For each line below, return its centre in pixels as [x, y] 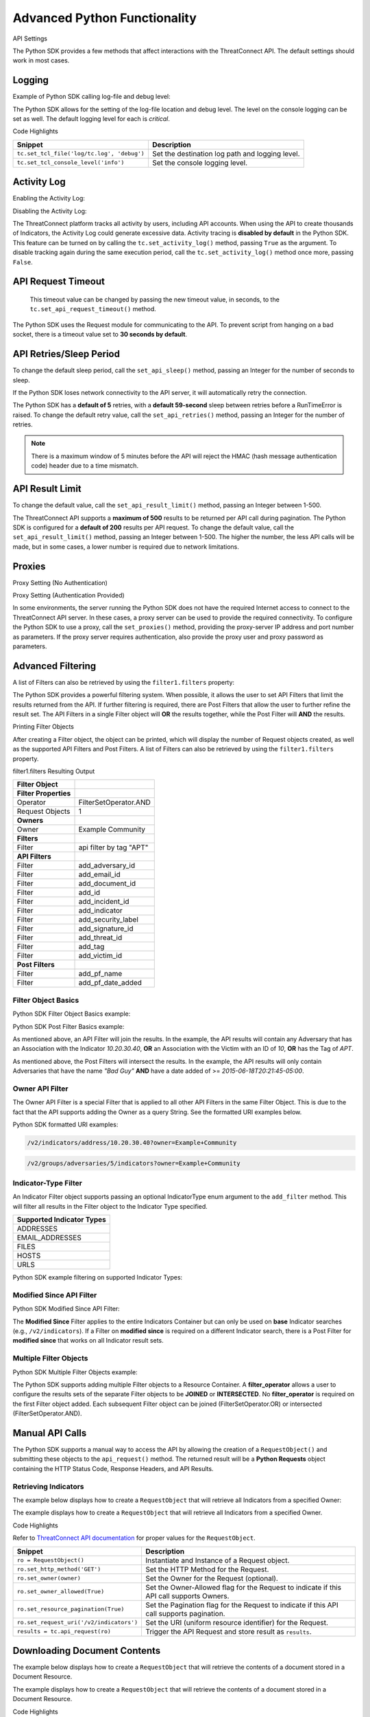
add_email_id [99, 874]
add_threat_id [100, 937]
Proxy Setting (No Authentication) [60, 582]
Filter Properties [44, 793]
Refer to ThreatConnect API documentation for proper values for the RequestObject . [134, 1538]
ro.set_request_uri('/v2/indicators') [77, 1623]
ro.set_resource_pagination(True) [71, 1610]
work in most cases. [41, 60]
